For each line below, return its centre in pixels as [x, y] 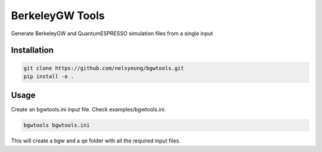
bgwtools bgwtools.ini [57, 125]
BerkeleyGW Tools [58, 15]
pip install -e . [49, 76]
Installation [32, 50]
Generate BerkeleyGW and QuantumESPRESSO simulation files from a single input [112, 33]
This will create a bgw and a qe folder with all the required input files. [96, 141]
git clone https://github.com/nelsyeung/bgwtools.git [104, 68]
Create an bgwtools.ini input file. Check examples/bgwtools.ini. [89, 110]
